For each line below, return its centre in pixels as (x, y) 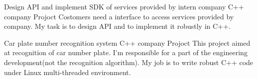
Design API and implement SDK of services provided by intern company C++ (124, 6)
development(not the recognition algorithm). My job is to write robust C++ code (129, 62)
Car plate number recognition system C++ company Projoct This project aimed (127, 42)
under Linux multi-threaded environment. (67, 72)
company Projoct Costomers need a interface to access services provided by (119, 16)
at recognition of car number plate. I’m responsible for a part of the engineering (126, 52)
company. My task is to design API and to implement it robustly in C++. (117, 26)
